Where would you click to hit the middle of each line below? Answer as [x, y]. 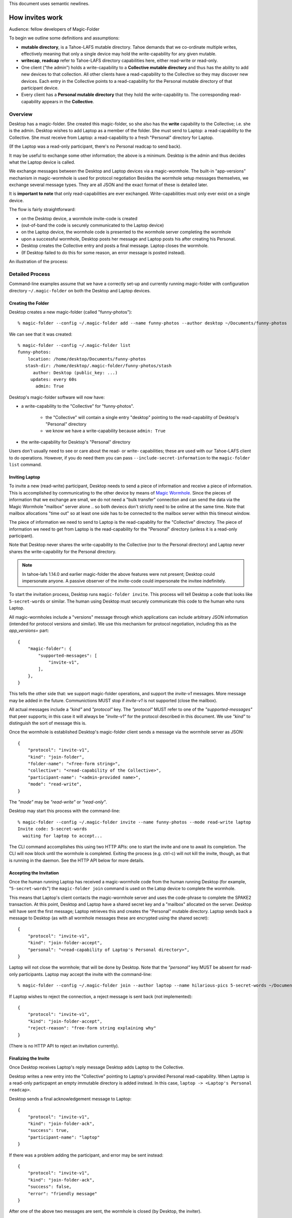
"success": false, [50, 1187]
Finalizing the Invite [29, 1058]
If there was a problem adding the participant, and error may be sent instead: [86, 1155]
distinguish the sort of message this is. [48, 723]
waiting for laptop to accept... [63, 836]
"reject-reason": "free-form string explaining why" [92, 1028]
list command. [26, 464]
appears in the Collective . [68, 101]
